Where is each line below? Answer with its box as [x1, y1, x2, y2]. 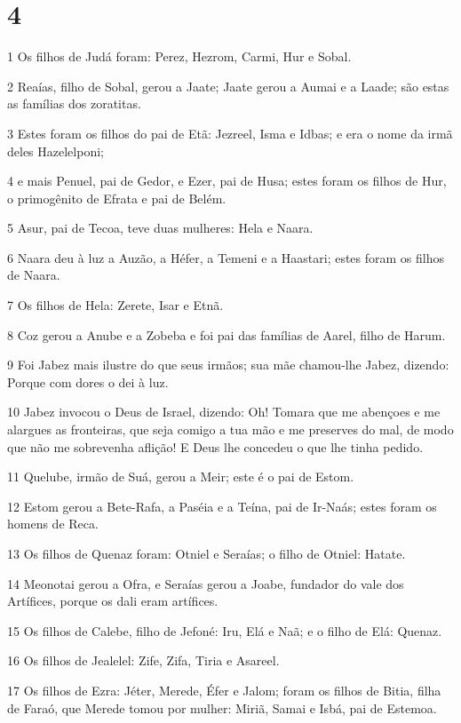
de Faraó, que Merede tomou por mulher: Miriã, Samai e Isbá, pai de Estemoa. [7, 698, 437, 717]
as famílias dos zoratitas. [7, 94, 141, 113]
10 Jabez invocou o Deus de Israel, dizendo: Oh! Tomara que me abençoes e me [7, 402, 441, 421]
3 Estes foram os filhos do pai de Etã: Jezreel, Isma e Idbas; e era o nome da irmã [7, 123, 453, 142]
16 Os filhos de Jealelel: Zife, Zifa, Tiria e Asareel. [7, 651, 280, 670]
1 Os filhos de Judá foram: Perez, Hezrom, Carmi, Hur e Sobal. [7, 47, 352, 66]
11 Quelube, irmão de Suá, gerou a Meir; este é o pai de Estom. [7, 467, 354, 486]
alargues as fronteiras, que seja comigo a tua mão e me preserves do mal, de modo [7, 420, 454, 439]
